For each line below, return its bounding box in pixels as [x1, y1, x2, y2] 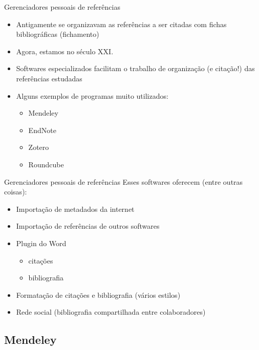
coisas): [4, 186, 27, 197]
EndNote [28, 124, 56, 135]
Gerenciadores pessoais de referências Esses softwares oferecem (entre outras [4, 176, 243, 187]
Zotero [28, 142, 49, 152]
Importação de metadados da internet [16, 203, 135, 214]
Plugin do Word [16, 237, 67, 248]
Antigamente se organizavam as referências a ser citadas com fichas [16, 18, 227, 29]
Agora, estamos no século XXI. [16, 46, 114, 56]
